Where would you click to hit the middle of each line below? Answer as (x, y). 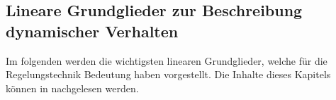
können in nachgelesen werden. (72, 88)
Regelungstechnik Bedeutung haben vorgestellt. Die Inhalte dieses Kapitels (168, 74)
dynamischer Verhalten (92, 31)
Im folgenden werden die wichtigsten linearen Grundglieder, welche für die (167, 60)
